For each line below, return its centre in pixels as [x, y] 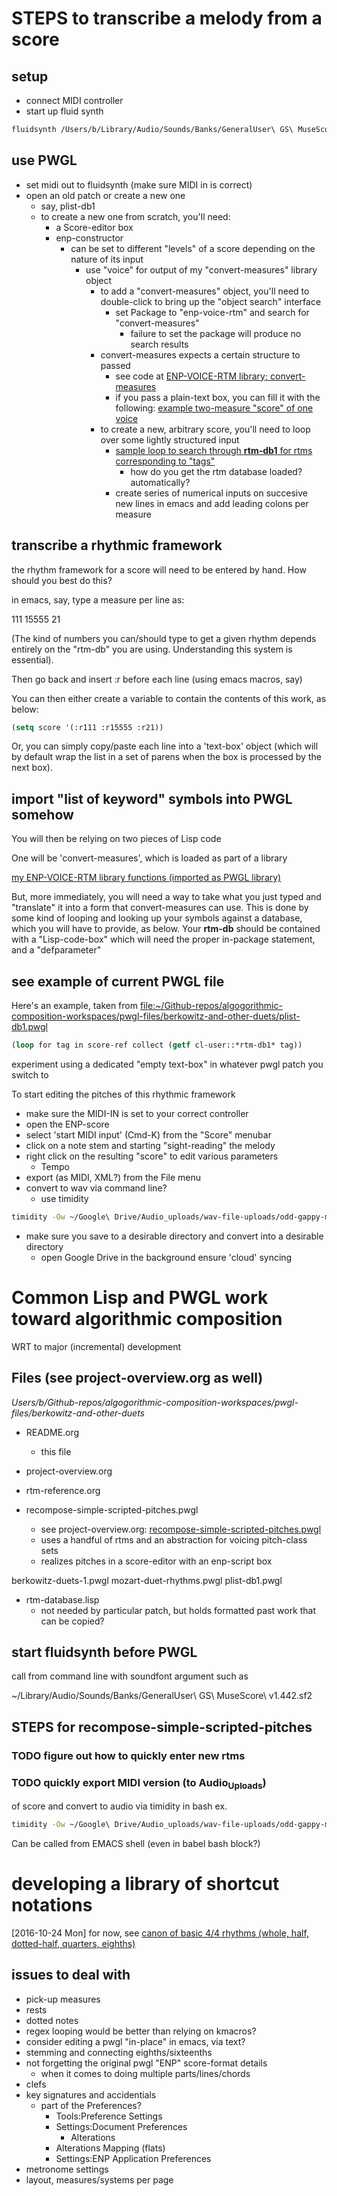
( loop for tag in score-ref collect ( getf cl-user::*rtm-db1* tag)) [157, 1045]
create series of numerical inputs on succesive [212, 493]
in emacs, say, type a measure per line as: [98, 599]
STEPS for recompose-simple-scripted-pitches [162, 1727]
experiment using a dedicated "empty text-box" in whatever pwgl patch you [167, 1064]
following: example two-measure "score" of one [214, 408]
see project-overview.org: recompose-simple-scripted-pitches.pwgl [181, 1529]
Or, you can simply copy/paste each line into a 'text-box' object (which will [165, 746]
